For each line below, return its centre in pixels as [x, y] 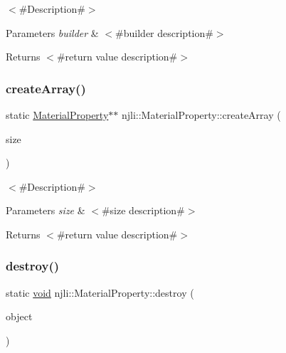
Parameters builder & [52, 32]
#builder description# [164, 32]
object [19, 316]
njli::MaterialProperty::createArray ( [201, 115]
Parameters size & [46, 210]
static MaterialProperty [57, 115]
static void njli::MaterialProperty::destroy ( [100, 292]
